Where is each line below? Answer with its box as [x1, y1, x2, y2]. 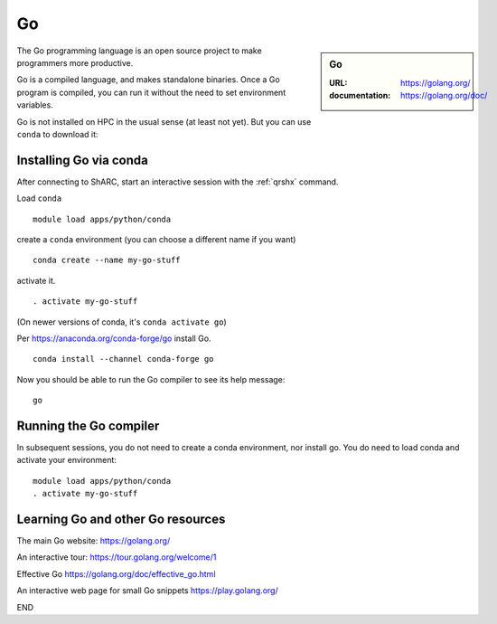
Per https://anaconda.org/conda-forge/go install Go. [16, 333, 211, 344]
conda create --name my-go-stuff [33, 255, 181, 266]
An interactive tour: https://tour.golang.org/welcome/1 [16, 552, 217, 563]
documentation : [329, 90, 391, 101]
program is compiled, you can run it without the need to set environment [16, 87, 286, 98]
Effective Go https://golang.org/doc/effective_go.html [16, 568, 216, 579]
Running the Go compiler [16, 418, 160, 433]
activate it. [16, 275, 56, 286]
